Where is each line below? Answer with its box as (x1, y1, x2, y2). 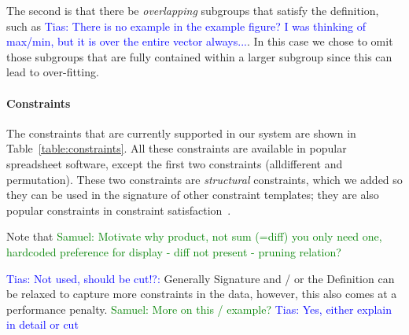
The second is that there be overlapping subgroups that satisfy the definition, (6, 2, 379, 18)
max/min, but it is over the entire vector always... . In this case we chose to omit (6, 33, 393, 50)
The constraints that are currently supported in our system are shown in (6, 124, 356, 141)
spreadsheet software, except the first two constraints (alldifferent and (6, 155, 343, 171)
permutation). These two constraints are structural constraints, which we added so (6, 171, 403, 187)
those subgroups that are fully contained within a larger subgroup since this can (6, 48, 392, 64)
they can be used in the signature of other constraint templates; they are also (6, 186, 379, 203)
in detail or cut (6, 316, 79, 333)
